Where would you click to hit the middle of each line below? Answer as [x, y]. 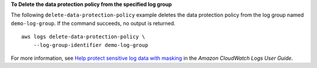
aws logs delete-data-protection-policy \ [83, 37]
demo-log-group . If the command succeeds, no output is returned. [93, 23]
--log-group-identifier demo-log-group [91, 45]
